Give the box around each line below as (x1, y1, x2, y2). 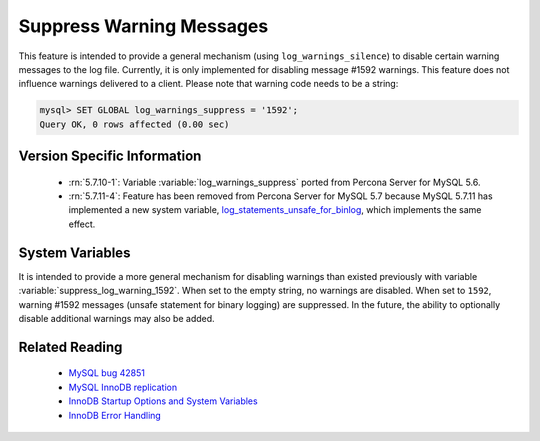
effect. (68, 218, 96, 230)
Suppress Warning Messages (18, 15, 269, 37)
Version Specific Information (18, 148, 202, 165)
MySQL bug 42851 (68, 367, 145, 379)
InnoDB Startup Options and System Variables (68, 395, 259, 407)
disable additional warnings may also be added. (18, 312, 215, 324)
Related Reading (18, 338, 123, 355)
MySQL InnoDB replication (68, 381, 178, 393)
